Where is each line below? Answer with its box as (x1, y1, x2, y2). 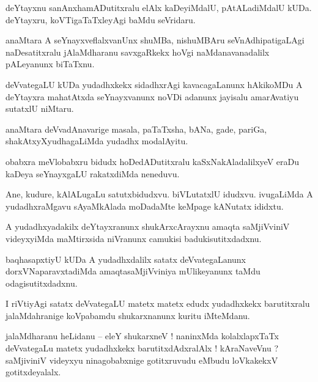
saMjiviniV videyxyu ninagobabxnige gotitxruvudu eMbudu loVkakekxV (6, 353, 278, 366)
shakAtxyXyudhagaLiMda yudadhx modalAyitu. (6, 134, 188, 147)
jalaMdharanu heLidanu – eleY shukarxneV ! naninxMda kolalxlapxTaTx (6, 329, 279, 342)
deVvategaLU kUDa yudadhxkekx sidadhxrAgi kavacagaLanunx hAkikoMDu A (6, 78, 303, 90)
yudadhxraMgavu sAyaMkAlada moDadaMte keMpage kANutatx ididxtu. (6, 199, 284, 212)
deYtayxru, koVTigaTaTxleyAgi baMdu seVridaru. (6, 13, 196, 26)
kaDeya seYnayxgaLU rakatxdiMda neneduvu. (6, 167, 180, 180)
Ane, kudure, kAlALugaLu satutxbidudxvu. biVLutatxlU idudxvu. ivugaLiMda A (6, 188, 313, 200)
